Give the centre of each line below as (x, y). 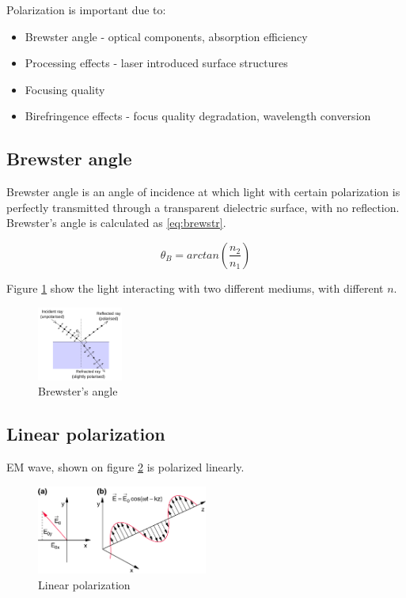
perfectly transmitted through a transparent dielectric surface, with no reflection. (203, 207)
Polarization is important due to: (86, 9)
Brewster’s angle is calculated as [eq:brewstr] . (116, 223)
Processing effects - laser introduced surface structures (156, 63)
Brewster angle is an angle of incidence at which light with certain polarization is (203, 192)
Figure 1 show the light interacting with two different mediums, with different (195, 288)
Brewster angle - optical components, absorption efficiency (166, 36)
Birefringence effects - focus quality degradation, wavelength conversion (198, 116)
